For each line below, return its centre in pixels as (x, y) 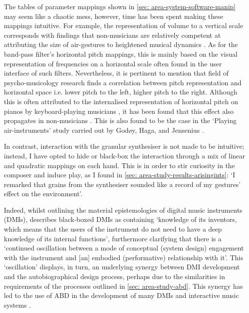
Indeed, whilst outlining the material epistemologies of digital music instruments (123, 210)
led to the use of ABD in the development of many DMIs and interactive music (121, 295)
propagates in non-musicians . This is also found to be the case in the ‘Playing (120, 120)
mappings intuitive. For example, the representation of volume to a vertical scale (124, 25)
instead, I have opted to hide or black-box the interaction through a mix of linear (125, 155)
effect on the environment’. (43, 194)
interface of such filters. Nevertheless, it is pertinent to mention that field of (116, 73)
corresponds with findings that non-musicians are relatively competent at (112, 35)
